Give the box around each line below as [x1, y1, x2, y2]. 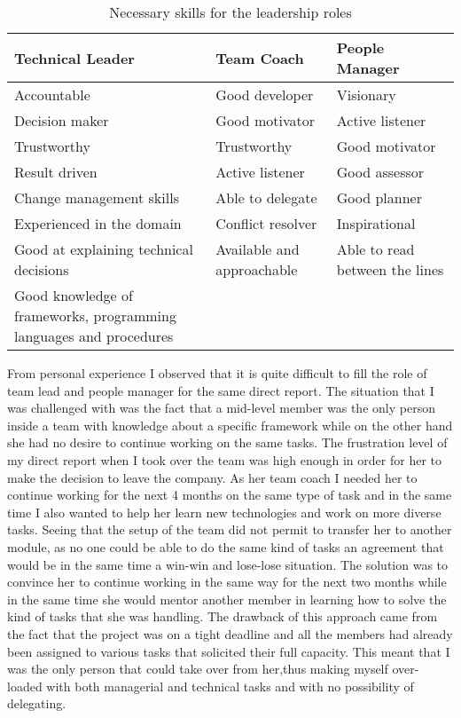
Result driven [14, 162, 98, 182]
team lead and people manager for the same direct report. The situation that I [7, 381, 434, 399]
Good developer [215, 84, 314, 105]
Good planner [336, 187, 422, 208]
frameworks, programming [14, 305, 176, 326]
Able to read [336, 239, 415, 259]
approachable [215, 259, 298, 280]
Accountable [14, 84, 90, 105]
